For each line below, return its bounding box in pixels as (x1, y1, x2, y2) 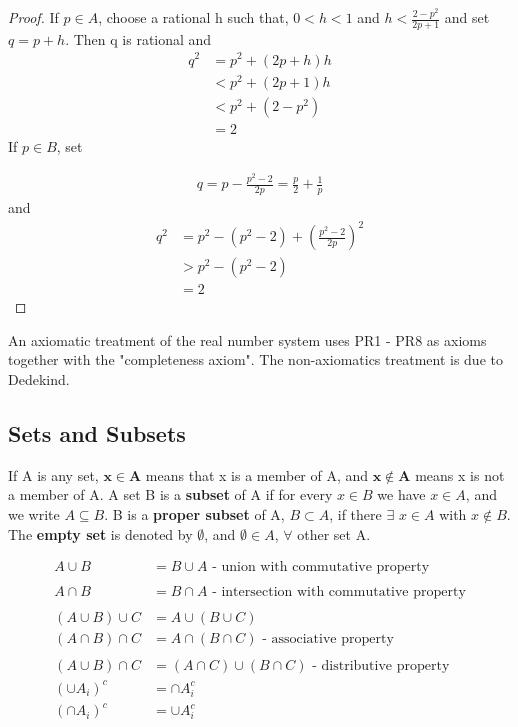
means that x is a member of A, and (145, 464, 369, 485)
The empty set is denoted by (8, 523, 193, 544)
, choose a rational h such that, (98, 7, 289, 27)
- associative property (262, 632, 394, 647)
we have (377, 484, 426, 505)
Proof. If (8, 7, 59, 27)
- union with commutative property (212, 560, 430, 575)
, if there (329, 503, 382, 524)
